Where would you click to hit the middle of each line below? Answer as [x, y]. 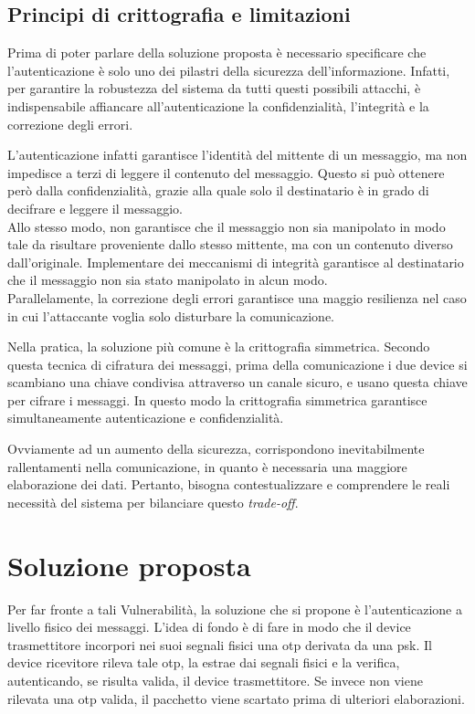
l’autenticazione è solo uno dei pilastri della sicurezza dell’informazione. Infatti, [229, 70]
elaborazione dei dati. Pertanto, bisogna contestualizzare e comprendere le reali [229, 484]
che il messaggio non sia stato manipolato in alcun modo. [168, 280]
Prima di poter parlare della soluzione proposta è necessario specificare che [217, 52]
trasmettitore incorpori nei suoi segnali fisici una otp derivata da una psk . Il [220, 644]
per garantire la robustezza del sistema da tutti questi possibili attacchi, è [214, 88]
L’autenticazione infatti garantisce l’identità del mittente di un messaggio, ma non [237, 155]
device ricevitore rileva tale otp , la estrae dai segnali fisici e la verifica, [204, 662]
